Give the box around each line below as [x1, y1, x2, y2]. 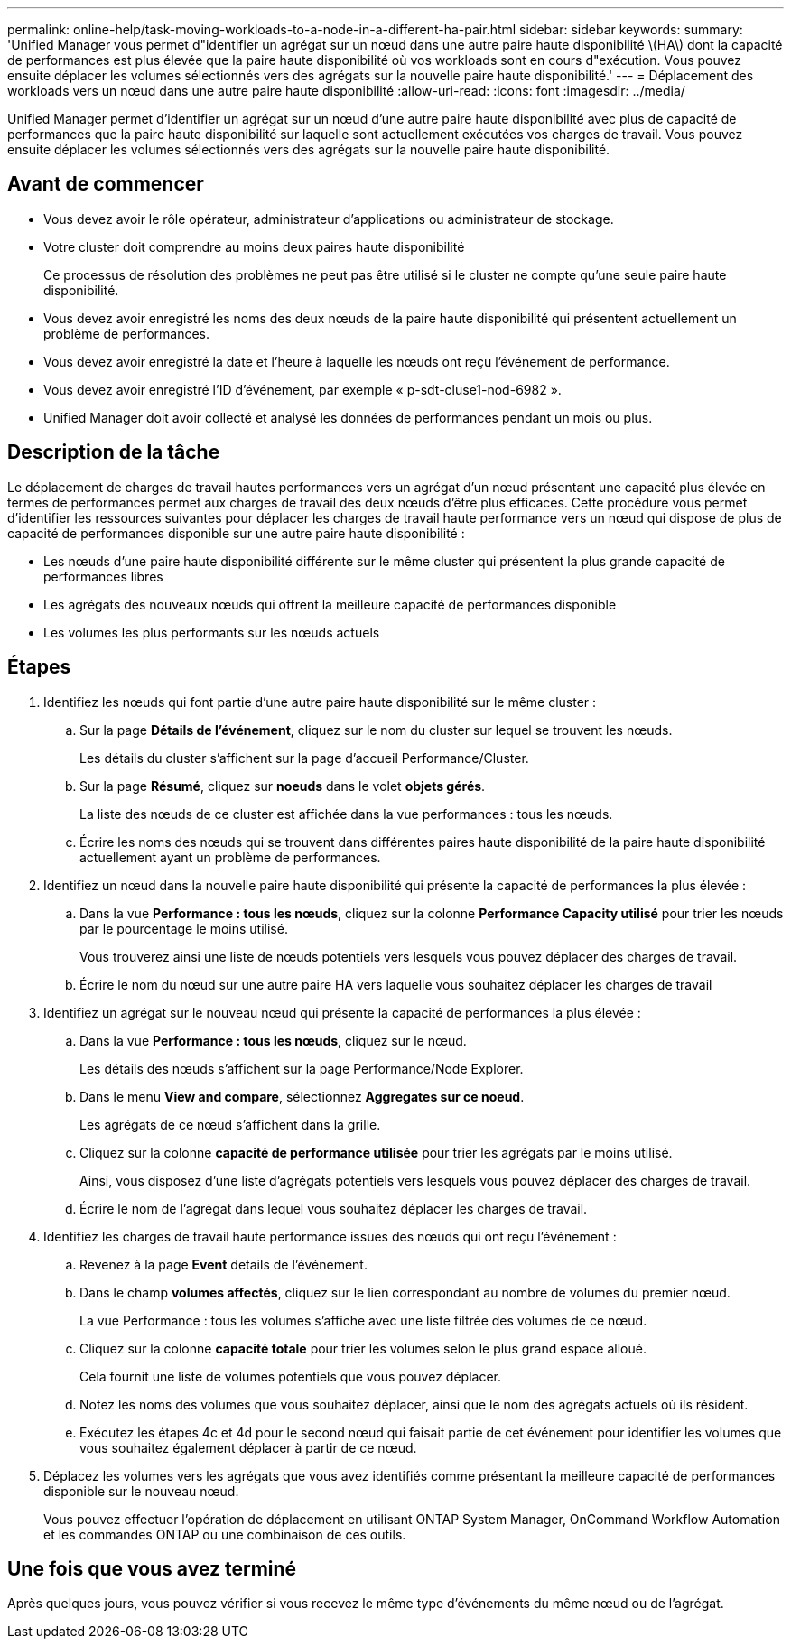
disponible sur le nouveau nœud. [43, 1483, 239, 1499]
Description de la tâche [7, 441, 220, 464]
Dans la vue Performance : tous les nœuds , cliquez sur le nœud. [79, 1032, 467, 1048]
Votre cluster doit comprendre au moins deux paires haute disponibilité [43, 238, 465, 255]
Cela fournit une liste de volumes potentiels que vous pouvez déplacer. [79, 1368, 501, 1384]
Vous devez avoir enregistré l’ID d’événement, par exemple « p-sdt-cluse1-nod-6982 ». [43, 381, 562, 397]
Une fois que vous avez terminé [7, 1557, 297, 1580]
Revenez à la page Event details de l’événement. [79, 1256, 368, 1272]
